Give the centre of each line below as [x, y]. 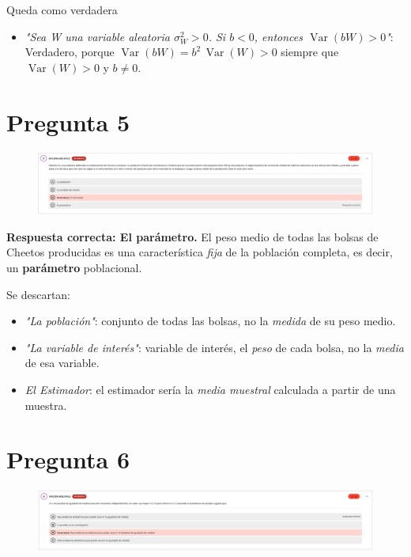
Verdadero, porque [70, 52]
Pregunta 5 [68, 121]
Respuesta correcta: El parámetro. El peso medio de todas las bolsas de [192, 236]
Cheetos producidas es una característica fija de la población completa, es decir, [200, 252]
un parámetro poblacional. [74, 267]
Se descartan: [39, 294]
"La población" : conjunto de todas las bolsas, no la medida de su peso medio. [210, 321]
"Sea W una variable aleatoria [97, 36]
